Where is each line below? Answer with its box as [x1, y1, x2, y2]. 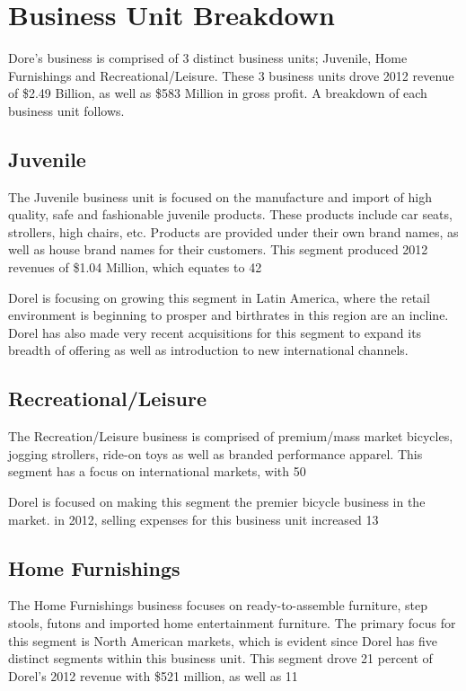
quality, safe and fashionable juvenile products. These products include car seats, [8, 205, 453, 224]
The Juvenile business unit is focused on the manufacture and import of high [8, 187, 433, 206]
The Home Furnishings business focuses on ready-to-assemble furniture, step [8, 596, 427, 615]
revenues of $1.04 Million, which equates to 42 [8, 258, 262, 277]
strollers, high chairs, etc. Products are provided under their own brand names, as [8, 222, 459, 241]
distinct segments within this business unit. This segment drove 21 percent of [8, 649, 433, 668]
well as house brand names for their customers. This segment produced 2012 [8, 240, 428, 259]
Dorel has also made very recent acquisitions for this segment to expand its [8, 323, 422, 341]
